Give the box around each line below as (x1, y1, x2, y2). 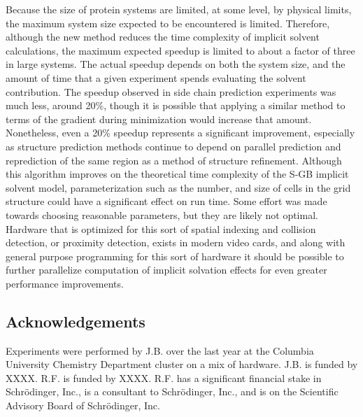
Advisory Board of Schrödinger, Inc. (6, 398, 160, 413)
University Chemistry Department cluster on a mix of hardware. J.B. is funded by (6, 357, 358, 372)
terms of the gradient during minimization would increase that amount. (6, 111, 312, 126)
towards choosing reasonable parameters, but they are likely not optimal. (6, 207, 318, 222)
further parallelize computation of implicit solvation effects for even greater (6, 262, 327, 277)
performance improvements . (6, 276, 124, 290)
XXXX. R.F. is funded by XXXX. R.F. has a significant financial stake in (6, 370, 322, 385)
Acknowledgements (6, 310, 145, 332)
